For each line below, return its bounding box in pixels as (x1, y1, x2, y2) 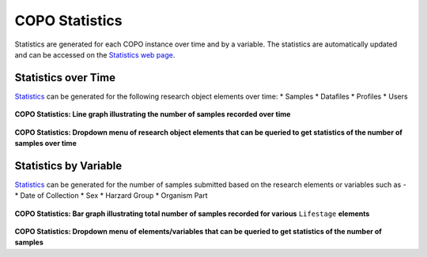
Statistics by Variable (14, 158, 123, 173)
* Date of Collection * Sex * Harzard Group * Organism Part (14, 191, 209, 200)
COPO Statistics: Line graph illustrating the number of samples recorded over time (14, 110, 291, 119)
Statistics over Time (14, 71, 116, 84)
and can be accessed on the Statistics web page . (14, 50, 176, 59)
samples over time (14, 139, 77, 148)
